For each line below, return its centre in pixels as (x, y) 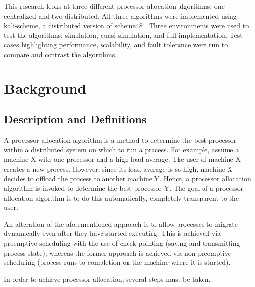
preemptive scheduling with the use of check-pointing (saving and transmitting (122, 243)
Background (45, 88)
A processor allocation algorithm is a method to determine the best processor (120, 140)
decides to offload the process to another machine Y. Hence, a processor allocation (127, 178)
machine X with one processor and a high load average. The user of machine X (122, 159)
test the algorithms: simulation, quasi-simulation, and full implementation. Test (123, 35)
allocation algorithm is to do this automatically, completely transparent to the (122, 197)
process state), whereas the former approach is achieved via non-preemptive (117, 252)
